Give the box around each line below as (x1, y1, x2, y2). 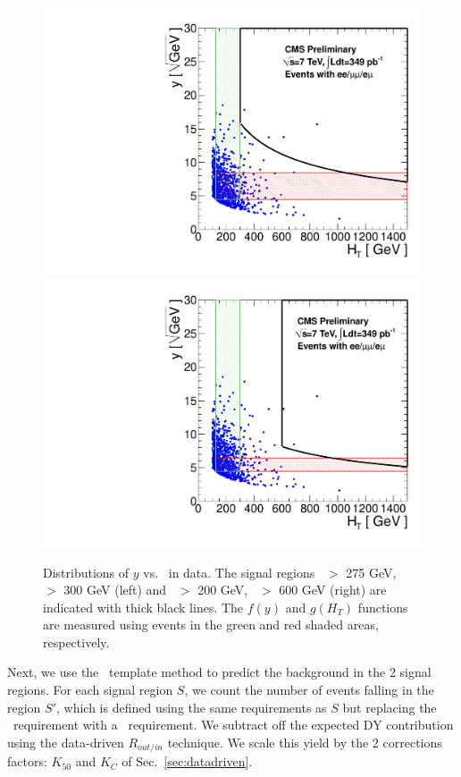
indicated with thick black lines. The (43, 597, 244, 616)
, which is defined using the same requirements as (56, 697, 327, 716)
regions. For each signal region (7, 680, 173, 699)
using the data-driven (7, 732, 124, 751)
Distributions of (43, 562, 130, 581)
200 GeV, (197, 580, 248, 599)
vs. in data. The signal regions (143, 562, 315, 581)
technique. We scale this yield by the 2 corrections (167, 732, 442, 751)
